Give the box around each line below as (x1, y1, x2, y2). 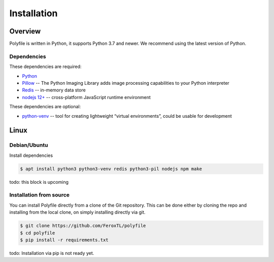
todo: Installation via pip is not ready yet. (9, 250, 94, 256)
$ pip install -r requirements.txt (20, 237, 109, 243)
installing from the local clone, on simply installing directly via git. (9, 209, 146, 215)
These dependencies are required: (9, 63, 82, 70)
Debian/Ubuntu (9, 142, 48, 149)
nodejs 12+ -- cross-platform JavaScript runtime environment (22, 94, 151, 100)
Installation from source (9, 191, 70, 199)
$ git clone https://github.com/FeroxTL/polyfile (20, 223, 146, 228)
